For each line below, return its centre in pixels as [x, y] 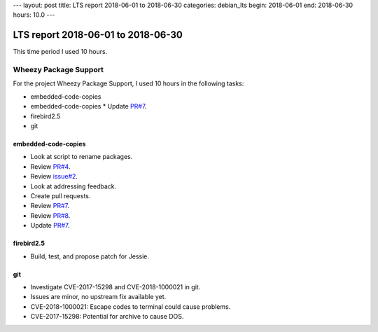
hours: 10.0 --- [34, 15]
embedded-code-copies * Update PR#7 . [89, 106]
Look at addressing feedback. [73, 186]
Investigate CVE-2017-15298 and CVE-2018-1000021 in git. [115, 286]
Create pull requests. [61, 195]
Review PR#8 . [50, 215]
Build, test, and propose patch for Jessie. [90, 256]
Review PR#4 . [50, 166]
